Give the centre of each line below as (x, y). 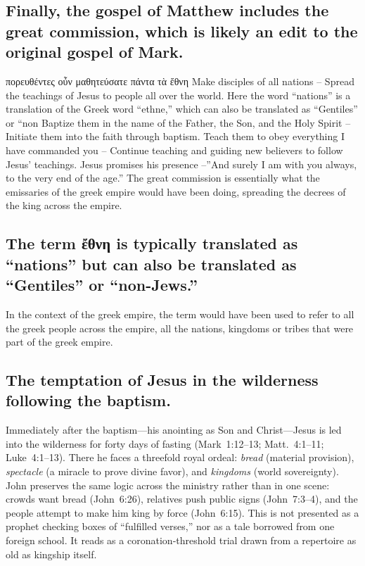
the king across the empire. (64, 205)
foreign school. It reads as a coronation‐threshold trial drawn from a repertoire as (181, 540)
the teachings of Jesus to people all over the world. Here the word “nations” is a (178, 95)
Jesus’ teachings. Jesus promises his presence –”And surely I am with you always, (181, 164)
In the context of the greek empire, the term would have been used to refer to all (180, 314)
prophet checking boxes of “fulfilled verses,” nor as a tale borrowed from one (170, 526)
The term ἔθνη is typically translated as (152, 243)
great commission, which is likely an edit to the (182, 31)
